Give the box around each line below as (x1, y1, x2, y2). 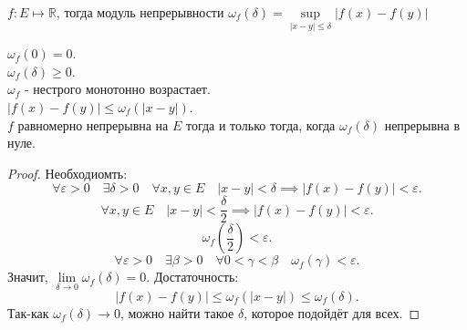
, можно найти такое (119, 303, 234, 322)
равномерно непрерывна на (17, 115, 169, 134)
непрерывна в (384, 115, 461, 134)
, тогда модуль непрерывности (56, 3, 224, 21)
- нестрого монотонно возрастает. (24, 79, 211, 98)
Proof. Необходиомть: (7, 163, 128, 182)
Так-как (7, 303, 49, 322)
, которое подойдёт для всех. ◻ (244, 303, 420, 322)
